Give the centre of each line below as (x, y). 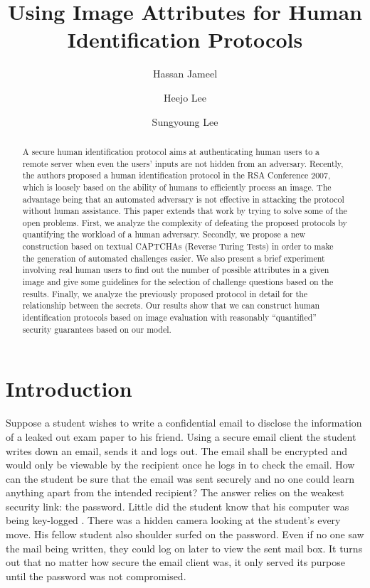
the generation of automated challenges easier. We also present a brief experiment (174, 258)
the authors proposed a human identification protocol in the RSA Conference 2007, (176, 175)
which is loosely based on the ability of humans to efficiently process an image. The (177, 187)
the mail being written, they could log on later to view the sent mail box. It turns (184, 548)
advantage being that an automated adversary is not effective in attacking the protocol (183, 199)
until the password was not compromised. (96, 576)
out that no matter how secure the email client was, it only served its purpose (175, 562)
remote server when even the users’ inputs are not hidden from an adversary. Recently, (183, 163)
